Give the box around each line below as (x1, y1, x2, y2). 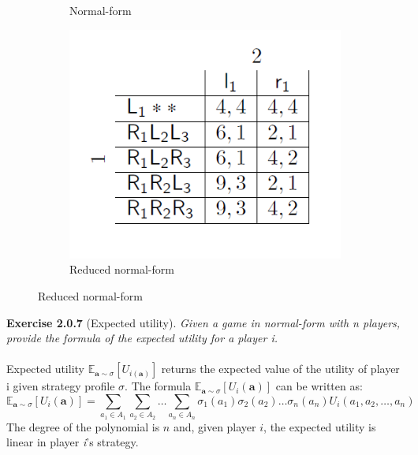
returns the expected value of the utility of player (161, 360, 400, 377)
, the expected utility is (263, 418, 376, 434)
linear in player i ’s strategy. (6, 434, 139, 450)
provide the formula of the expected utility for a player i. (6, 330, 278, 346)
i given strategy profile (6, 378, 115, 394)
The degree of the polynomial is (6, 418, 160, 434)
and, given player (173, 418, 256, 434)
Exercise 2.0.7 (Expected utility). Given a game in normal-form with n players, (6, 314, 401, 330)
